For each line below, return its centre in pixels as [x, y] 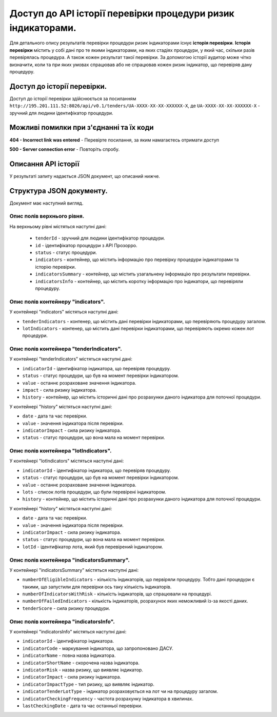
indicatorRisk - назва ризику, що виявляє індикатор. [83, 670]
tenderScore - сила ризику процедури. [66, 608]
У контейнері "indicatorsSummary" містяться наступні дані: [74, 570]
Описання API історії [44, 164]
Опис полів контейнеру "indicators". [57, 302]
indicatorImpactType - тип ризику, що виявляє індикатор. [88, 684]
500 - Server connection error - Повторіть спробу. [65, 149]
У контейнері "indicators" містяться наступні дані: [64, 312]
